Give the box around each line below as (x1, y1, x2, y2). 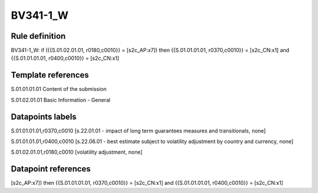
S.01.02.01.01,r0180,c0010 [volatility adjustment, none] (11, 148, 143, 155)
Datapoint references (11, 164, 91, 174)
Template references (11, 70, 90, 80)
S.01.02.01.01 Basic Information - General (11, 96, 111, 103)
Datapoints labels (11, 111, 77, 121)
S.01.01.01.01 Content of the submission (11, 86, 107, 93)
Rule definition (11, 31, 66, 41)
